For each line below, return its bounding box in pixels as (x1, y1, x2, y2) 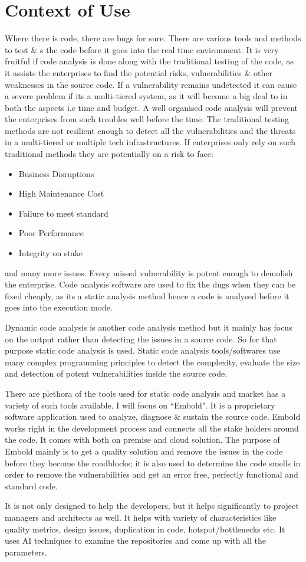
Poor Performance (18, 227, 84, 239)
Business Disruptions (18, 167, 94, 179)
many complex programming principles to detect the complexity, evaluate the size (5, 355, 300, 368)
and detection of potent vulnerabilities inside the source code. (5, 367, 228, 380)
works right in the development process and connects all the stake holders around (5, 421, 299, 434)
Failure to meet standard (18, 207, 108, 219)
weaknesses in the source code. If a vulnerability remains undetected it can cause (5, 78, 297, 90)
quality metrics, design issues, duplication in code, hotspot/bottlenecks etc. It (5, 522, 285, 535)
